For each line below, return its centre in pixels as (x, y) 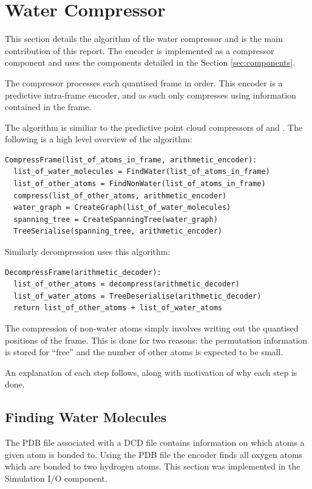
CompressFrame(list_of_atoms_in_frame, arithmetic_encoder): (131, 160)
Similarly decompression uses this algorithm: (88, 251)
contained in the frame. (48, 107)
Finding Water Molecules (86, 417)
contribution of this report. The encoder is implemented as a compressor (140, 50)
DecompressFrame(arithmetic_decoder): (83, 272)
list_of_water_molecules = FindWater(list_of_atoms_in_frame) (142, 172)
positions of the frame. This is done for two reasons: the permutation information (156, 340)
